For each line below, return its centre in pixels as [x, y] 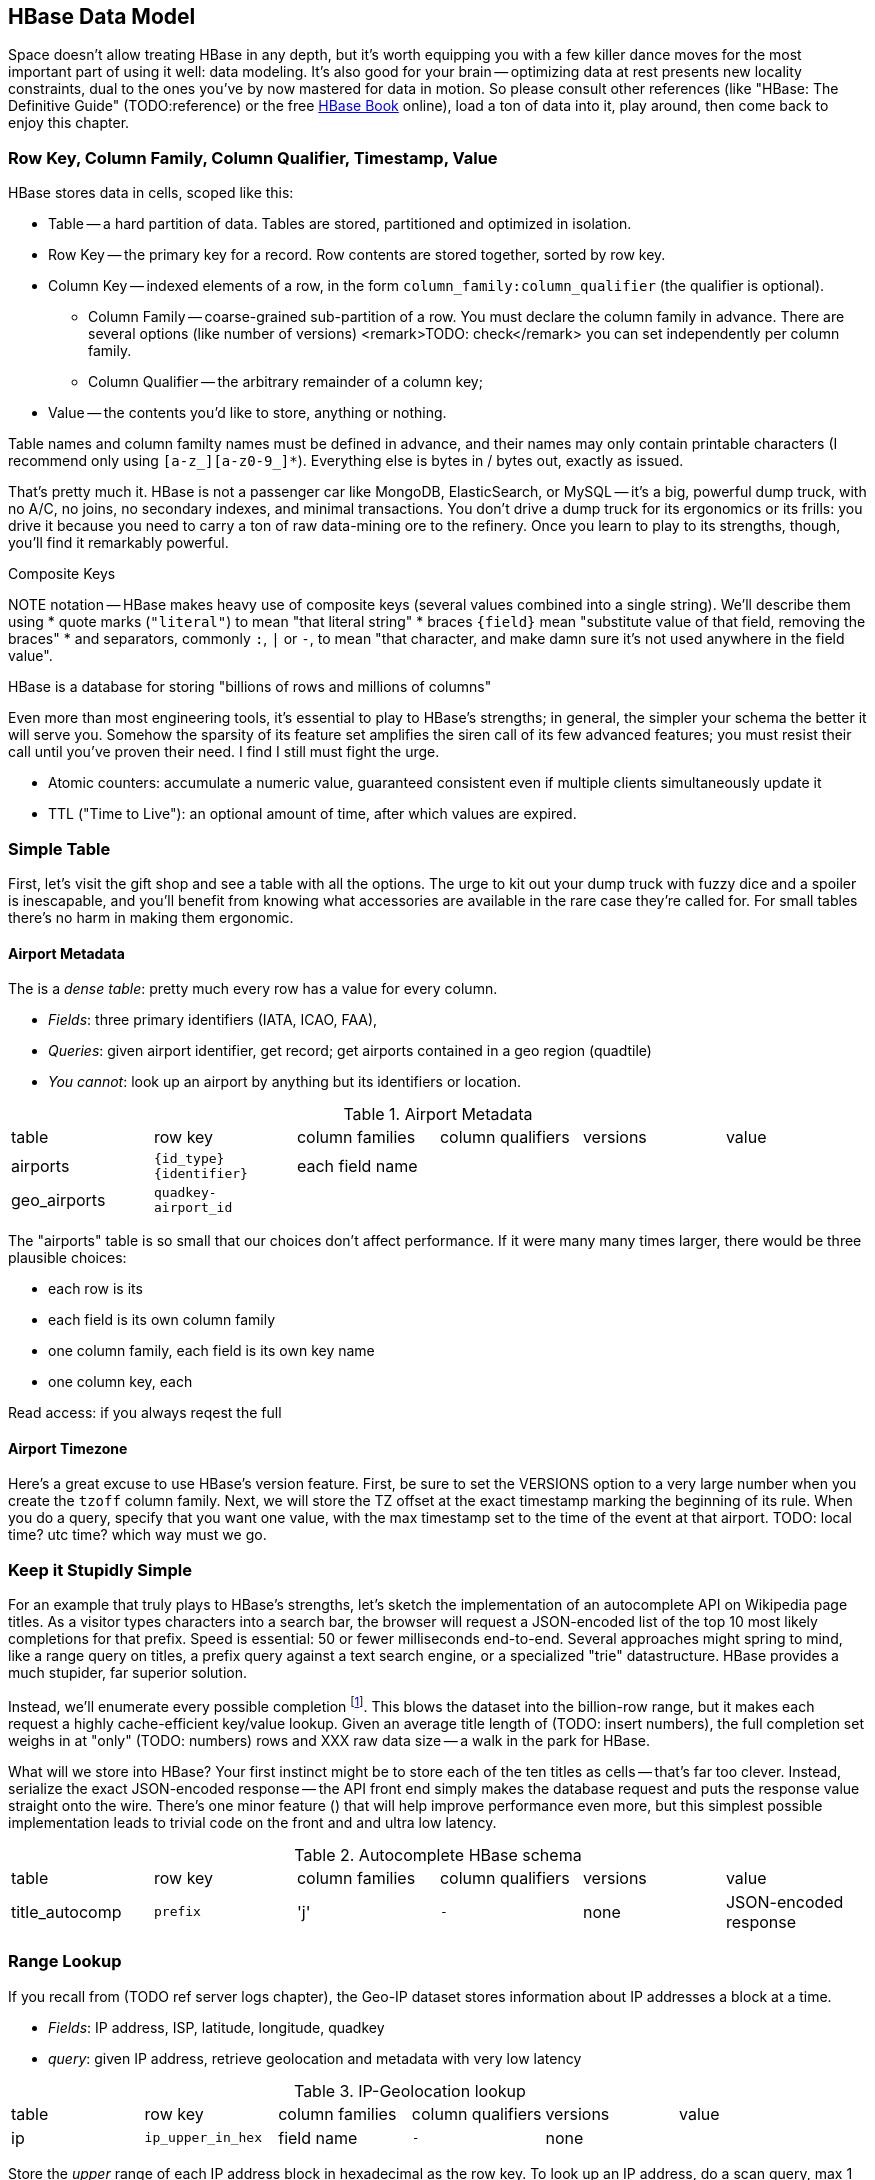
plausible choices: [67, 1258]
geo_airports [58, 1200]
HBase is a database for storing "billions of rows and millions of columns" [250, 687]
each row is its [95, 1289]
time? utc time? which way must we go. [137, 1535]
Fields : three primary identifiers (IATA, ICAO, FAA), [213, 1020]
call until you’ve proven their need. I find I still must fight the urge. [224, 752]
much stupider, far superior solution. [128, 1673]
